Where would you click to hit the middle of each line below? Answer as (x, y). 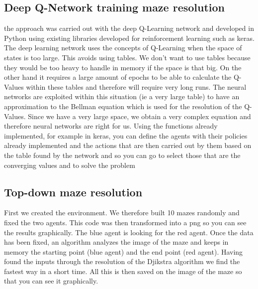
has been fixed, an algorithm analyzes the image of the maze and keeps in (116, 242)
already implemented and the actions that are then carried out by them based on (128, 145)
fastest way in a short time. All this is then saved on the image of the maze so (123, 271)
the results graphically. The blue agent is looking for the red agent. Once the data (129, 232)
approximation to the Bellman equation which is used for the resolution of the (123, 106)
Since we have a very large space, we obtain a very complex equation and (139, 116)
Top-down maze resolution (73, 192)
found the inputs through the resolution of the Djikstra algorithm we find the (122, 261)
